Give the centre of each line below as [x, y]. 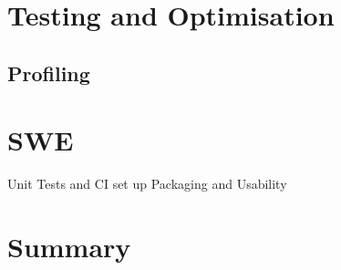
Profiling [49, 73]
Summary [69, 247]
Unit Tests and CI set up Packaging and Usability [147, 184]
